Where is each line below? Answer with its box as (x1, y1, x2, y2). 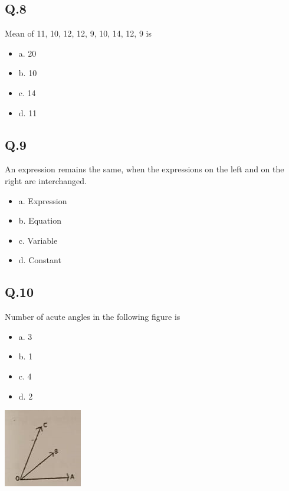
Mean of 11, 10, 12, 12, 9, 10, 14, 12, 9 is (5, 27, 152, 40)
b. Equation (18, 214, 61, 227)
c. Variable (18, 234, 58, 246)
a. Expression (18, 194, 67, 207)
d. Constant (18, 254, 61, 266)
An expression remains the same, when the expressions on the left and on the (5, 163, 284, 175)
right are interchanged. (5, 174, 87, 186)
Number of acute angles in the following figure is (5, 310, 180, 323)
